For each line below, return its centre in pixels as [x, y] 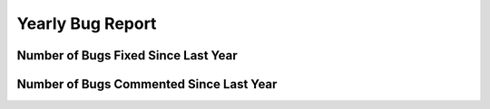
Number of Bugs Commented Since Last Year [147, 84]
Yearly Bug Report [87, 23]
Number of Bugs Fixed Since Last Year [127, 55]
